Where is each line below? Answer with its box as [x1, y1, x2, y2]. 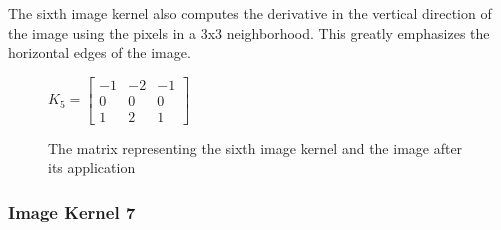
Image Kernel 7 [8, 199, 136, 224]
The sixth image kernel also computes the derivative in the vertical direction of [8, 3, 492, 23]
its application [48, 157, 136, 178]
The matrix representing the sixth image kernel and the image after [48, 137, 463, 158]
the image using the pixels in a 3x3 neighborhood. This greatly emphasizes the [8, 22, 490, 43]
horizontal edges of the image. [8, 42, 191, 63]
